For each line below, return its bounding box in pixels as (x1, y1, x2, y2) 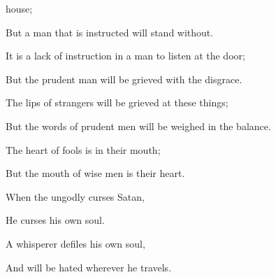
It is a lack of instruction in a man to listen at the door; (6, 48, 245, 63)
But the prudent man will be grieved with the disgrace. (6, 71, 242, 86)
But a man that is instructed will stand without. (6, 24, 214, 39)
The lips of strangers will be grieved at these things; (6, 95, 228, 110)
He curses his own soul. (6, 213, 105, 227)
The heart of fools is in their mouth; (6, 142, 161, 157)
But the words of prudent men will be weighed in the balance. (6, 118, 271, 133)
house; (6, 1, 33, 15)
